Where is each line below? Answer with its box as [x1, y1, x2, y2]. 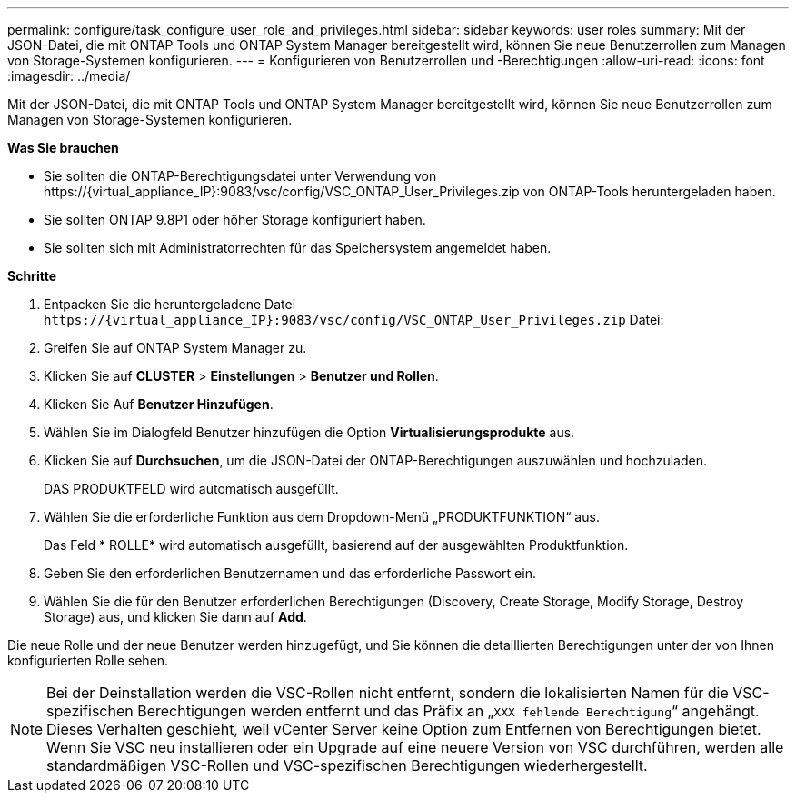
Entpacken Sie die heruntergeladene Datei [44, 296, 296, 312]
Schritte [7, 268, 56, 284]
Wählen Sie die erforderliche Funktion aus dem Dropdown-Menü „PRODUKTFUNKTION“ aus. [44, 509, 600, 525]
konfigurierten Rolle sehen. [7, 653, 169, 668]
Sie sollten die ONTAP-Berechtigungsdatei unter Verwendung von [44, 168, 437, 184]
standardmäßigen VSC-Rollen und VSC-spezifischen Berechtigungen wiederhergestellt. [46, 756, 648, 775]
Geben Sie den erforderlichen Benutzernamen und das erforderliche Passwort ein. [44, 565, 536, 581]
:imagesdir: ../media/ [7, 68, 131, 84]
